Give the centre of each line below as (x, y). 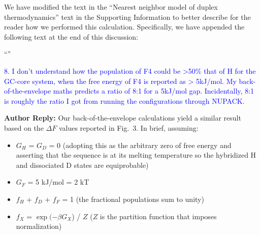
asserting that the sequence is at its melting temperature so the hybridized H (136, 155)
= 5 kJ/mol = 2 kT (58, 182)
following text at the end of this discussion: (71, 36)
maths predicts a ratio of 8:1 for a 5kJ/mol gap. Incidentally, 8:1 (154, 91)
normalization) (39, 226)
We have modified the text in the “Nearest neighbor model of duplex (111, 7)
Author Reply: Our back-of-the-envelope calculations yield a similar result (123, 118)
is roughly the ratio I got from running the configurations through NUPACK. (124, 100)
